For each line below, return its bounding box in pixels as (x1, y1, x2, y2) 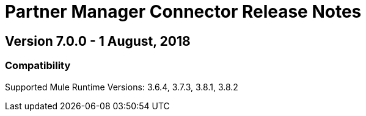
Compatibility (5, 59, 71, 72)
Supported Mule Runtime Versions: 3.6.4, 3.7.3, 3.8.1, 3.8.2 (5, 81, 238, 92)
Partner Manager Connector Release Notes (5, 1, 362, 22)
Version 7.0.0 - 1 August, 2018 (5, 33, 191, 49)
